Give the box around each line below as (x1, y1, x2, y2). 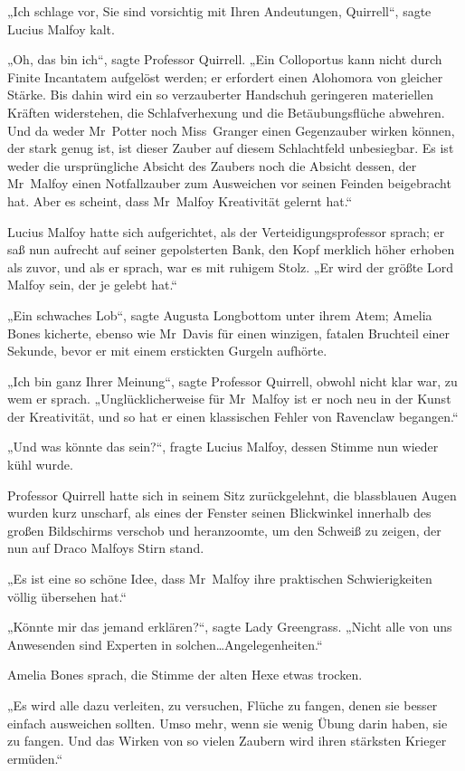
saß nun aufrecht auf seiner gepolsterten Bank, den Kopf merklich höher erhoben (7, 240, 455, 259)
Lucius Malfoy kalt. (7, 19, 115, 38)
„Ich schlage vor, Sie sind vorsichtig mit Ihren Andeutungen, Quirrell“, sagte (7, 2, 432, 20)
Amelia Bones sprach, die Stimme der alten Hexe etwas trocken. (7, 665, 363, 684)
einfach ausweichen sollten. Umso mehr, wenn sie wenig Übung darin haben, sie (7, 713, 448, 732)
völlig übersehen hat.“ (7, 586, 127, 605)
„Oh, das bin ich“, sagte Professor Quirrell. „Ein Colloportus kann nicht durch (7, 50, 442, 69)
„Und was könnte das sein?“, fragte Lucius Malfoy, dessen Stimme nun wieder (7, 437, 439, 456)
